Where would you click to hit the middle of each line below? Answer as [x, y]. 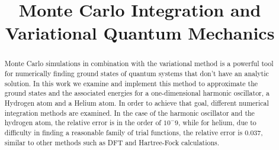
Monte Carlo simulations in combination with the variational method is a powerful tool [139, 63]
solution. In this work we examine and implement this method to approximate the [131, 83]
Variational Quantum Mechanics [140, 33]
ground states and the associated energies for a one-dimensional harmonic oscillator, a [137, 93]
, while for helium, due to [217, 123]
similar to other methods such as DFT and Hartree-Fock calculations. [112, 142]
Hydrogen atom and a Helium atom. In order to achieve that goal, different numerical [137, 102]
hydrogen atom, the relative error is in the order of [83, 123]
